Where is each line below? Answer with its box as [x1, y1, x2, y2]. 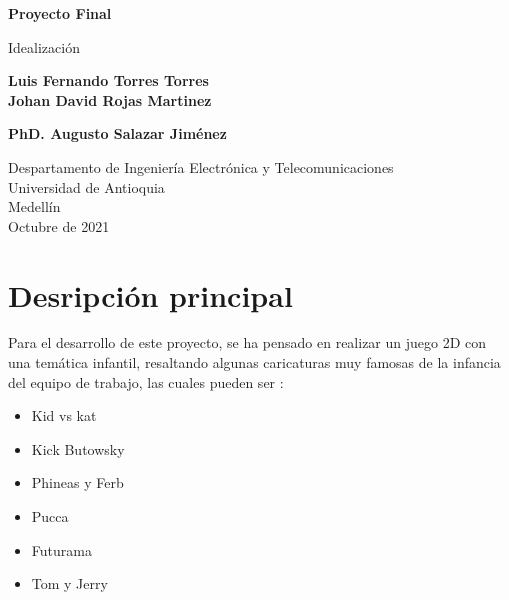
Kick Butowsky [31, 438, 125, 459]
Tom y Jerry [31, 573, 108, 594]
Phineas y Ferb [31, 472, 124, 493]
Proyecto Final [8, 3, 112, 23]
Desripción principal [8, 274, 293, 315]
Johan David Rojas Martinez [8, 89, 212, 110]
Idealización [8, 36, 80, 57]
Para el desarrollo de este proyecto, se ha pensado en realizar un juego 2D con [8, 332, 487, 353]
